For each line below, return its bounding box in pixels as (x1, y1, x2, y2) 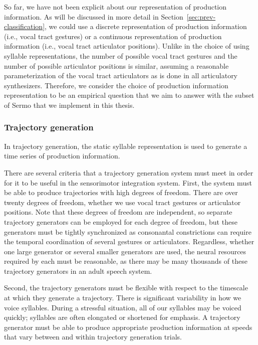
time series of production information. (4, 150, 120, 161)
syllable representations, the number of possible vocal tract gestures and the (4, 50, 237, 61)
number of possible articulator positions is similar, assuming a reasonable (4, 60, 229, 71)
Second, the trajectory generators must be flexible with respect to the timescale (4, 282, 248, 293)
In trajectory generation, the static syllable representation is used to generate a (4, 140, 247, 151)
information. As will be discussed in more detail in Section (4, 11, 183, 22)
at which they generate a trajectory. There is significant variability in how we (4, 292, 241, 303)
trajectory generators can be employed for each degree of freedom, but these (4, 216, 237, 227)
